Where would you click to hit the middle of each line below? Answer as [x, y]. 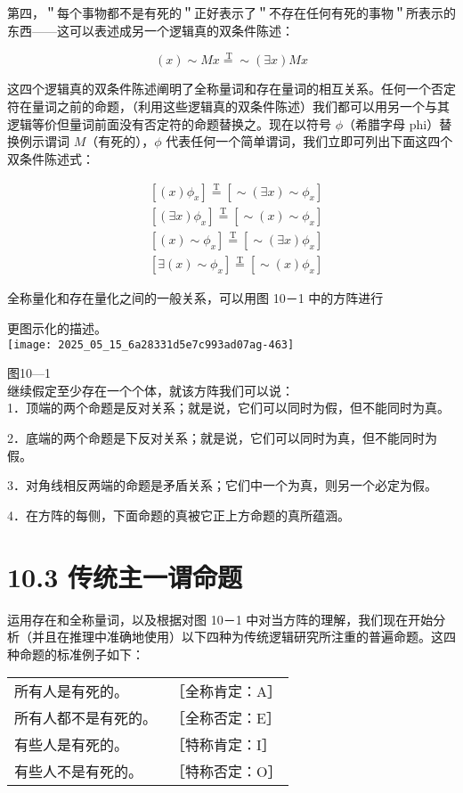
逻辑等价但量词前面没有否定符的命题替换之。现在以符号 [169, 123]
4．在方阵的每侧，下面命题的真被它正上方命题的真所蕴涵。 [179, 515]
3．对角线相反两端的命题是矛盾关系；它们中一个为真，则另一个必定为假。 [222, 485]
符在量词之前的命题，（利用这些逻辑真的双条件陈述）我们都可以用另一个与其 [228, 106]
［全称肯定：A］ [227, 691]
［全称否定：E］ [226, 718]
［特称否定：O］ [227, 772]
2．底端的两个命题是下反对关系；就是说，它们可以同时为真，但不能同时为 [222, 437]
